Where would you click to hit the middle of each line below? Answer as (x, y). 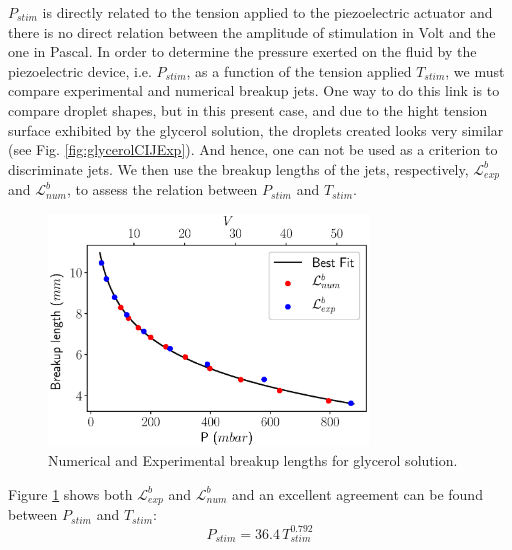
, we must (475, 70)
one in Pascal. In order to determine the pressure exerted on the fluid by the (242, 51)
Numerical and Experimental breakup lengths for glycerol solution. (253, 460)
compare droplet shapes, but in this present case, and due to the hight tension (248, 109)
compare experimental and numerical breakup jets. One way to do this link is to (254, 90)
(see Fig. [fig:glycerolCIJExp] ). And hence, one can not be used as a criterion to (253, 149)
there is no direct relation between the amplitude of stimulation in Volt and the (252, 31)
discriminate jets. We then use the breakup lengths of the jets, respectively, (238, 168)
